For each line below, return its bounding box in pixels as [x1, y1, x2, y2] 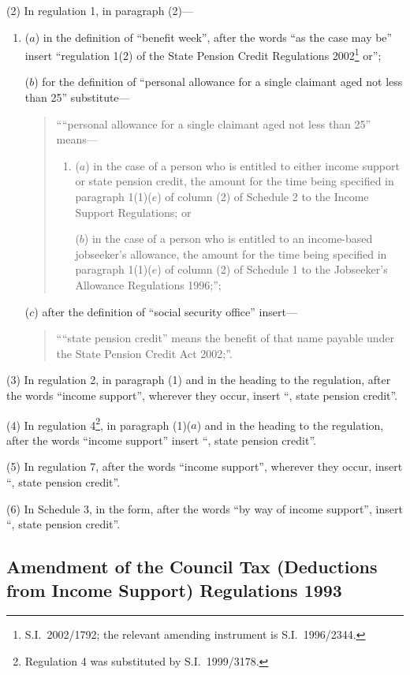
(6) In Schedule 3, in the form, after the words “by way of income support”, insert [6, 500, 403, 517]
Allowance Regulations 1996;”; [75, 276, 222, 293]
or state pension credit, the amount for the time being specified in [75, 173, 394, 189]
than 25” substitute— [24, 89, 130, 106]
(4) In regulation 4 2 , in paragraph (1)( [6, 414, 192, 433]
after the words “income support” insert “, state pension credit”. [6, 431, 316, 448]
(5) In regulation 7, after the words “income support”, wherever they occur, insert [6, 458, 403, 475]
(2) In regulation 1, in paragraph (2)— [6, 2, 193, 18]
